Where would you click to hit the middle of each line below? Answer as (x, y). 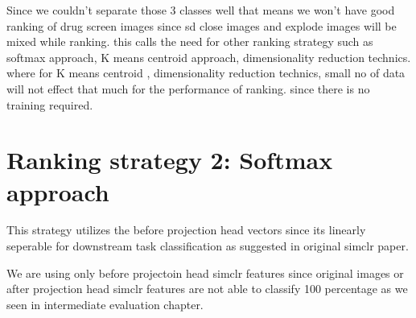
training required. (50, 104)
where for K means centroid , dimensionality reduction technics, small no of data (206, 73)
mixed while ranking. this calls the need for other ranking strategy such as (190, 41)
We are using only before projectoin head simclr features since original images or (205, 273)
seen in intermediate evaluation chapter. (105, 304)
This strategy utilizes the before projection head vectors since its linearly (186, 230)
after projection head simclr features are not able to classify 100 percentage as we (207, 289)
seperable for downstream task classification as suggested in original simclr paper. (208, 246)
